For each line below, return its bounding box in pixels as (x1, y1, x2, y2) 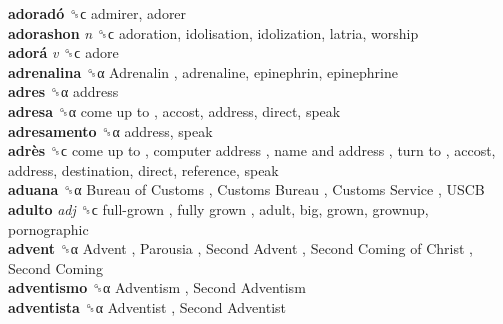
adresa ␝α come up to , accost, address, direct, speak (8, 100, 341, 121)
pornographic (8, 218, 89, 239)
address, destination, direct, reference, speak (8, 159, 279, 180)
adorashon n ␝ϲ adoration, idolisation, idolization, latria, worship (8, 22, 419, 43)
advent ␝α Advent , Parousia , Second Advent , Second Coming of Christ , (8, 238, 473, 259)
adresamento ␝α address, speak (8, 120, 213, 141)
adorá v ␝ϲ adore (8, 42, 119, 63)
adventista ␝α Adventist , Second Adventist (8, 296, 286, 317)
